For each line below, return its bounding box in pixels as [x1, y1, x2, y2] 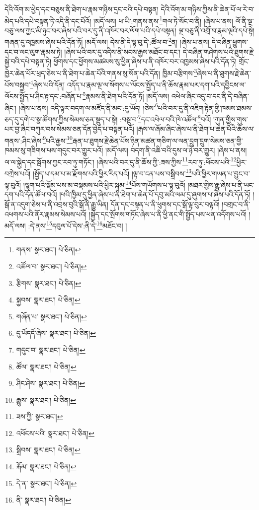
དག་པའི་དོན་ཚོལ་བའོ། [4, 189, 57, 200]
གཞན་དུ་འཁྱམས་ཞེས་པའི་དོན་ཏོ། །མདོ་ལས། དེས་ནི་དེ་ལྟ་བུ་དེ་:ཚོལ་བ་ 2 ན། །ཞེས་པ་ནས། [4, 35, 209, 47]
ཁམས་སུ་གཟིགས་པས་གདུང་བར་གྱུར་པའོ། [4, 145, 103, 155]
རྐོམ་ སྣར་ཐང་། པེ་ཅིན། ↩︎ [16, 461, 77, 472]
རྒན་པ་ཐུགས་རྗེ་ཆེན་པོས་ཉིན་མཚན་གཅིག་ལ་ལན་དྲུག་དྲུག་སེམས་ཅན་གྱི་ [72, 135, 243, 146]
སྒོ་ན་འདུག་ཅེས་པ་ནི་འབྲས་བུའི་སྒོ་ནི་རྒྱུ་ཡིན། [4, 199, 108, 209]
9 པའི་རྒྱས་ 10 [43, 134, 73, 146]
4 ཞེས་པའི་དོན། [30, 78, 65, 89]
